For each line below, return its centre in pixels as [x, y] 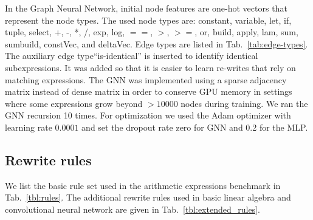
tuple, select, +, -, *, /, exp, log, [65, 32]
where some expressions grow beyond [74, 103]
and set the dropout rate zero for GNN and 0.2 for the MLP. [195, 127]
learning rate [29, 127]
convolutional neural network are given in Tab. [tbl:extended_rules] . [132, 209]
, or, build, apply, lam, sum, [246, 32]
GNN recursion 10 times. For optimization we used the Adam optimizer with [148, 115]
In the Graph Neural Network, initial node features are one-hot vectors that [146, 8]
